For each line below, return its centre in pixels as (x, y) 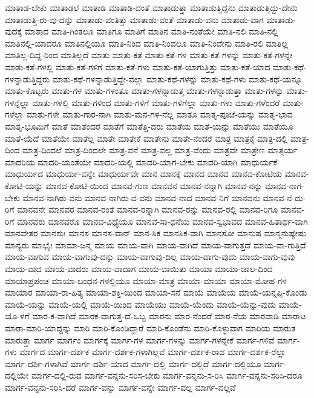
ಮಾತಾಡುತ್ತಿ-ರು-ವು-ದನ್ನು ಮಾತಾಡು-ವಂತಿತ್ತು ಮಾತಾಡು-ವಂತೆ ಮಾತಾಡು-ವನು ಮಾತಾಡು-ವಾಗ (134, 19)
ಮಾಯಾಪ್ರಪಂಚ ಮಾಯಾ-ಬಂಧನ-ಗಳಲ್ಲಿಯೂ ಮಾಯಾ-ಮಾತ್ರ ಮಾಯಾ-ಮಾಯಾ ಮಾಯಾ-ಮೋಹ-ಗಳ (146, 280)
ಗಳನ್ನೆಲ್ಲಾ (17, 102)
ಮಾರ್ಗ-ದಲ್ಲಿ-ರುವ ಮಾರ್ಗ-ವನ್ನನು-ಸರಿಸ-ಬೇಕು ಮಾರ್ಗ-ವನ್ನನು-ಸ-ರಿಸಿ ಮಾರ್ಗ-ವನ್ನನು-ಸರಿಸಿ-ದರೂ (167, 375)
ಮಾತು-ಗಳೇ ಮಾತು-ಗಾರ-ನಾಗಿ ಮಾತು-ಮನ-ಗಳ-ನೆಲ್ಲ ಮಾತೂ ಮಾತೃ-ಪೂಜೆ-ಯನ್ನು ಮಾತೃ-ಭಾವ (160, 114)
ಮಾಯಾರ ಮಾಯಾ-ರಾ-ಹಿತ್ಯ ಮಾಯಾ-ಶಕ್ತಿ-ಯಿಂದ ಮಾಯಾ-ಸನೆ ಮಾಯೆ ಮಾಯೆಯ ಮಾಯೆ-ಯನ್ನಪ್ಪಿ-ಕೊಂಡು (156, 292)
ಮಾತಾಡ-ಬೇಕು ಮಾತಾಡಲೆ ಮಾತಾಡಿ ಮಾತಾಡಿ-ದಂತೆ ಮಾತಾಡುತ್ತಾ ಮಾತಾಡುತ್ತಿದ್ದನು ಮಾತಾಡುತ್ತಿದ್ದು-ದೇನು (151, 7)
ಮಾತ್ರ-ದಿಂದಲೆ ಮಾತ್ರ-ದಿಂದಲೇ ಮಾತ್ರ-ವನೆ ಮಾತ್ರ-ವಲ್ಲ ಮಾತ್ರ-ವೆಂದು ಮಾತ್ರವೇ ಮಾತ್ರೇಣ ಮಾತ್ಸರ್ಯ (160, 150)
